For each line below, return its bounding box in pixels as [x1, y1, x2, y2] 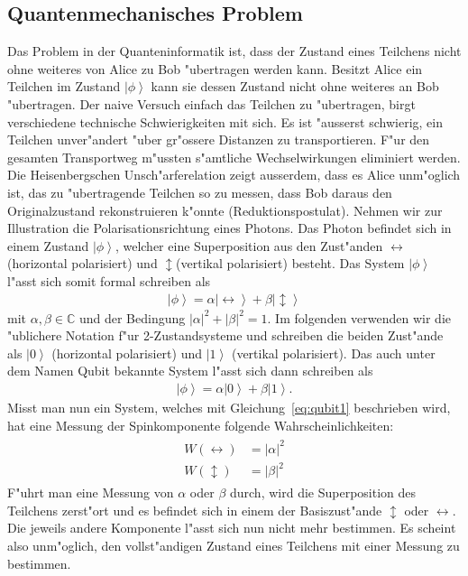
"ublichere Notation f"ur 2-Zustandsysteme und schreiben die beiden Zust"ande [7, 326, 444, 345]
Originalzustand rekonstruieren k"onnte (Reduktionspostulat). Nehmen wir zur [7, 200, 443, 219]
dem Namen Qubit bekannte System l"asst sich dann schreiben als [7, 361, 373, 380]
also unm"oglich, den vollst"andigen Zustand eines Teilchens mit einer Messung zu [7, 536, 460, 555]
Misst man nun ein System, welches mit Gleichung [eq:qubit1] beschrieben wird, [7, 397, 451, 416]
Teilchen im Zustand [7, 77, 121, 96]
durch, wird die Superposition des [229, 483, 417, 502]
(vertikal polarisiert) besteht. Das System [176, 254, 405, 273]
